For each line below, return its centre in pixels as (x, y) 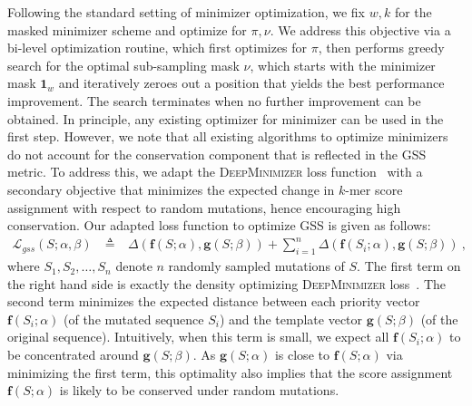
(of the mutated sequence (134, 319)
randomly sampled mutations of (256, 266)
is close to (302, 355)
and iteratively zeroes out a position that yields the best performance (251, 83)
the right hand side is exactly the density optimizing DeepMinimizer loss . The (227, 283)
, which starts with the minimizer (343, 65)
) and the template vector (291, 319)
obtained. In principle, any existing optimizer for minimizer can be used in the (226, 118)
